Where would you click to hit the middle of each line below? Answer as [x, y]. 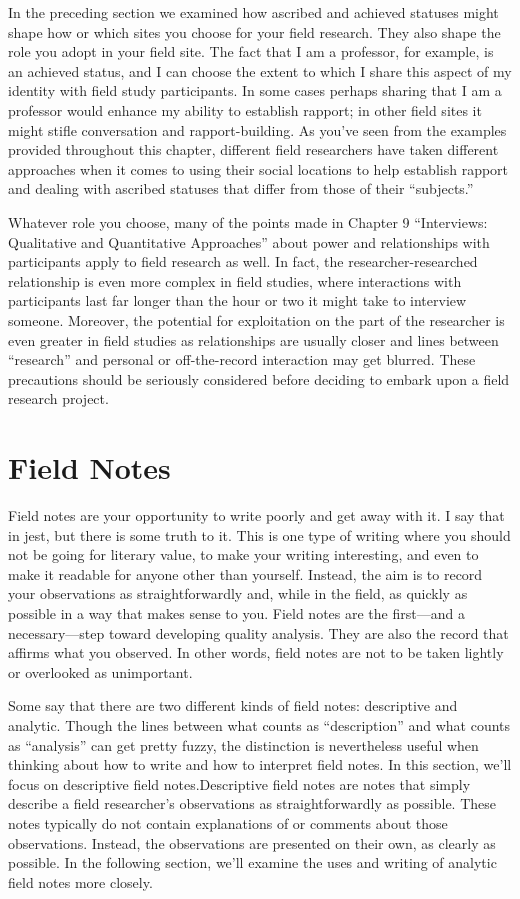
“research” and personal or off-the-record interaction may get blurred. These [242, 359]
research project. [58, 398]
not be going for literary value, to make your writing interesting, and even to [243, 554]
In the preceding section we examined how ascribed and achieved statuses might [253, 12]
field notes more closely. [80, 881]
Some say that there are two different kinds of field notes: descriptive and [233, 705]
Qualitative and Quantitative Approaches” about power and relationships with [249, 241]
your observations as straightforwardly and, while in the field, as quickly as [238, 593]
